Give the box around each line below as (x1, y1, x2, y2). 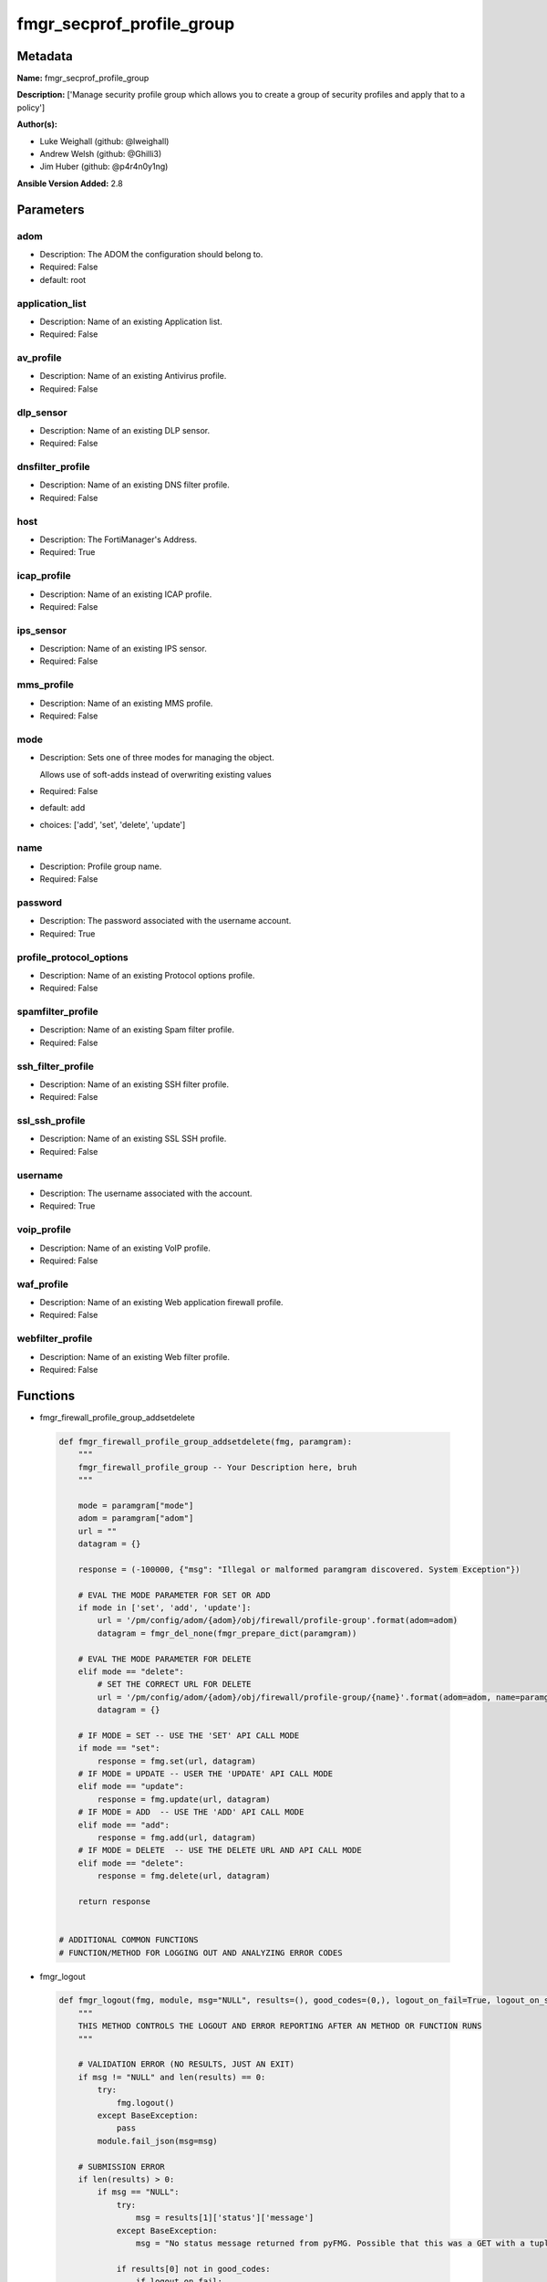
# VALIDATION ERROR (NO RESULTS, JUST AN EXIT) (77, 2059, 295, 2069)
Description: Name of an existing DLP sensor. (39, 424, 210, 435)
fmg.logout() (116, 2098, 175, 2108)
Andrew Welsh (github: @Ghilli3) (39, 149, 162, 160)
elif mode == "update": (77, 1781, 184, 1792)
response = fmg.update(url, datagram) (97, 1794, 271, 1805)
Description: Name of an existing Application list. (39, 316, 222, 327)
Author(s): (16, 119, 58, 130)
